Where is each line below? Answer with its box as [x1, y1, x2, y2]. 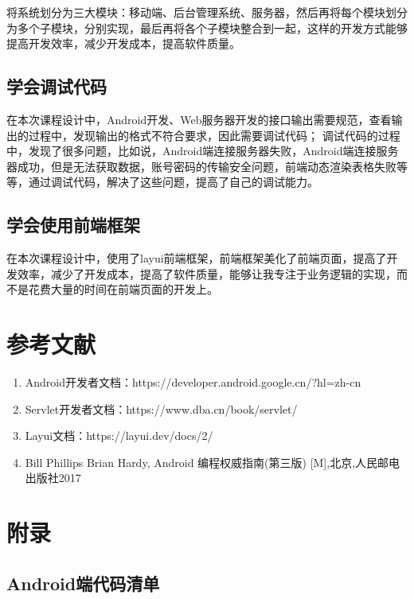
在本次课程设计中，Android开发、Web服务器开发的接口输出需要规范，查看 [6, 111, 392, 127]
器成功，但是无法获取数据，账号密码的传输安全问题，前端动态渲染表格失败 [6, 158, 396, 174]
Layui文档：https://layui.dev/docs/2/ [25, 427, 213, 444]
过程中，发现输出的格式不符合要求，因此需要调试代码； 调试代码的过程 [28, 126, 400, 143]
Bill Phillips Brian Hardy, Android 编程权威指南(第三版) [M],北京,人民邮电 [25, 453, 400, 470]
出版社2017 [25, 469, 81, 486]
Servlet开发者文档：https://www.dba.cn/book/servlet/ [25, 400, 298, 417]
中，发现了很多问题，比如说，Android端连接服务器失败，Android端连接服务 [6, 142, 399, 159]
